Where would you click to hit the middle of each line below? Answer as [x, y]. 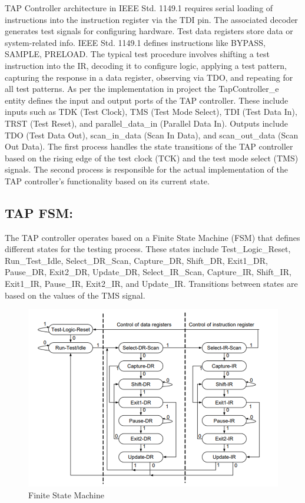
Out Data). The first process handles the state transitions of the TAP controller [149, 146]
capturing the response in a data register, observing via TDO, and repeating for [149, 77]
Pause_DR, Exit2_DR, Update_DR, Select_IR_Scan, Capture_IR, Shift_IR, [148, 272]
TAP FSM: [39, 212]
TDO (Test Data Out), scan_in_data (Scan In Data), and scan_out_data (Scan [152, 135]
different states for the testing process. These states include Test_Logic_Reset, [148, 249]
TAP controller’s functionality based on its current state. [107, 181]
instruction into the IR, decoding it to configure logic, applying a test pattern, [146, 65]
